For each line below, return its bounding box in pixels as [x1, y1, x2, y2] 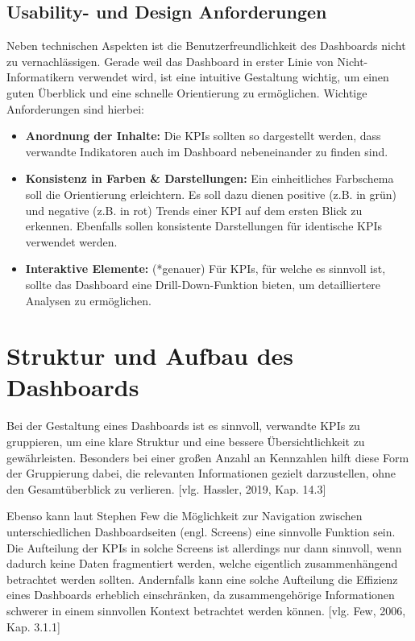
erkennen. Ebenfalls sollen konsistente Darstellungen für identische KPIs [25, 217, 383, 234]
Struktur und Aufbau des [6, 339, 294, 372]
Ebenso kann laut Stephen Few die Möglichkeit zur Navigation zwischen [6, 507, 363, 524]
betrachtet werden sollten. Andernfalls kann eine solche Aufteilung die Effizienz [6, 570, 398, 587]
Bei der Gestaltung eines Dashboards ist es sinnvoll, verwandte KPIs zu [6, 417, 360, 434]
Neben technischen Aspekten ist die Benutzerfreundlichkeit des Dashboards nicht [6, 37, 406, 54]
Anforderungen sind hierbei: [6, 100, 144, 117]
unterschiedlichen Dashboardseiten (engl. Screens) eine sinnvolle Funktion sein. [6, 523, 396, 540]
